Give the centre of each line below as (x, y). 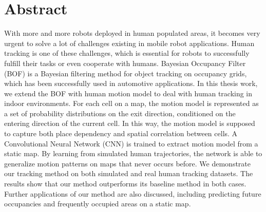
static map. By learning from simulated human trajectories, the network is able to (133, 153)
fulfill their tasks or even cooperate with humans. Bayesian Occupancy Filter (125, 63)
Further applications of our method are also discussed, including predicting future (133, 193)
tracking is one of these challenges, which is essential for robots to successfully (127, 53)
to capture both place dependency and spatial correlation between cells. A (121, 133)
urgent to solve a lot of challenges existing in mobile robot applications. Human (129, 43)
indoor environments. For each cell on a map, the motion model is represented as (131, 103)
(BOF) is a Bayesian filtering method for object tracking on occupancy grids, (126, 73)
